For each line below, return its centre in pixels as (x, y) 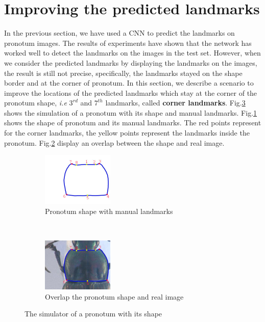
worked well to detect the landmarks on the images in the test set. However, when (132, 53)
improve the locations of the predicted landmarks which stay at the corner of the (131, 92)
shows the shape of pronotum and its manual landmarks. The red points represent (133, 123)
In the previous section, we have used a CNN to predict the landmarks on (119, 33)
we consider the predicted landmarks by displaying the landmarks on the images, (131, 62)
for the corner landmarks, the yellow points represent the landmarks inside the (127, 133)
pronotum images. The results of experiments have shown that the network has (128, 43)
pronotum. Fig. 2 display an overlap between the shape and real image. (114, 142)
